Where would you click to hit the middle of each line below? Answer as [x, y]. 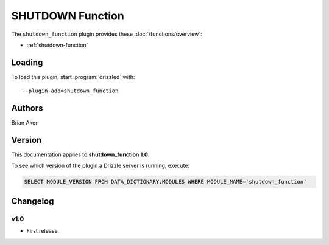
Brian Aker [24, 123]
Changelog [33, 201]
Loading [27, 62]
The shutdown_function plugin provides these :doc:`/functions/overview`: [107, 34]
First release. [43, 231]
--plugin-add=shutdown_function [70, 91]
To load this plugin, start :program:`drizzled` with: [73, 77]
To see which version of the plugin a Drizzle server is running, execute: [101, 166]
